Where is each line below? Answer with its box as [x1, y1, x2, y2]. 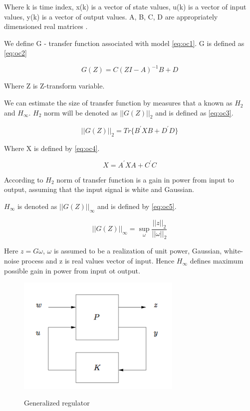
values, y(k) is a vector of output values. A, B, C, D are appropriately [4, 11, 218, 21]
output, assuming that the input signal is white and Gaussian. [4, 184, 194, 194]
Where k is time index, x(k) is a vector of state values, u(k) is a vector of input [4, 1, 247, 11]
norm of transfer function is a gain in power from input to [56, 174, 234, 184]
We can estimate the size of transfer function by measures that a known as [4, 97, 233, 108]
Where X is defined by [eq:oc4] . [4, 142, 100, 153]
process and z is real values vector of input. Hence [21, 255, 175, 266]
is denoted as [17, 201, 57, 211]
